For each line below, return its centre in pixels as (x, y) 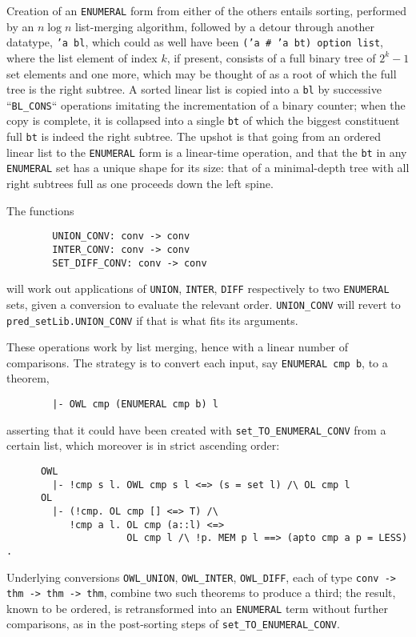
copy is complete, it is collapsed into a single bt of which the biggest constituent (203, 120)
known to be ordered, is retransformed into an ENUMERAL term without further (198, 608)
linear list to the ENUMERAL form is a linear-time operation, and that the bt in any (207, 152)
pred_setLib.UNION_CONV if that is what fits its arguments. (152, 320)
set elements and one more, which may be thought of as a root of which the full (202, 73)
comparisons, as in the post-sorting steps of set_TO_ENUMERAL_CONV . (173, 624)
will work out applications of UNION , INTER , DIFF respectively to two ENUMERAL (198, 288)
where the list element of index (82, 57)
